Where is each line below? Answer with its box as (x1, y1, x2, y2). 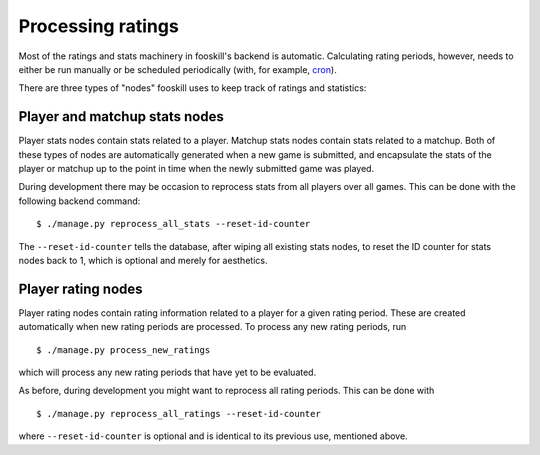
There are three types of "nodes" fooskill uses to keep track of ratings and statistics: (18, 82, 367, 94)
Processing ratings (18, 15, 179, 37)
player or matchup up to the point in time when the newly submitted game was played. (18, 163, 375, 175)
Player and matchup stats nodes (18, 108, 224, 125)
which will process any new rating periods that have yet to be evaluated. (18, 366, 317, 379)
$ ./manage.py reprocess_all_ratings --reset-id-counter (36, 408, 322, 419)
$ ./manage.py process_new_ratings (36, 344, 211, 355)
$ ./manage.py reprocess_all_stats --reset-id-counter (36, 218, 311, 230)
